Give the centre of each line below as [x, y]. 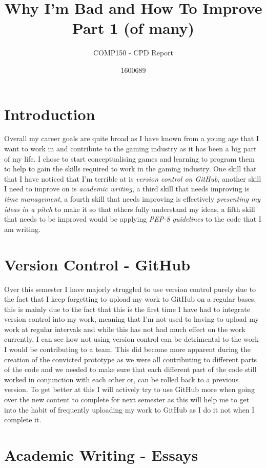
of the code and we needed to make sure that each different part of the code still [130, 369]
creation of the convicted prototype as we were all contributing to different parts [131, 359]
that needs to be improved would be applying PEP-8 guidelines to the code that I [133, 219]
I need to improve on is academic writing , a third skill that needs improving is [127, 189]
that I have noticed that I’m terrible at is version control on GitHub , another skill [133, 178]
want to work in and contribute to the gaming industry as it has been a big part [130, 149]
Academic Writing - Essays [101, 455]
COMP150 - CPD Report [133, 53]
